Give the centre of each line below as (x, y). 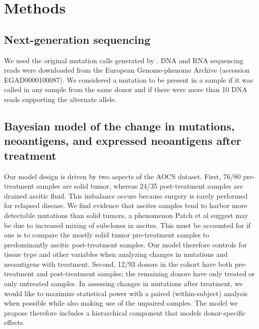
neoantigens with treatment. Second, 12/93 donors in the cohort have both (118, 264)
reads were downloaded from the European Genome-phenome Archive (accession (127, 70)
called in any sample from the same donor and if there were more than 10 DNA (126, 89)
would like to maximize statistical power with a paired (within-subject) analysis (126, 293)
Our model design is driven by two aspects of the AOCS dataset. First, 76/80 (123, 176)
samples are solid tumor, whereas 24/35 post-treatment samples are (139, 186)
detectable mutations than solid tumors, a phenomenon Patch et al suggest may (126, 215)
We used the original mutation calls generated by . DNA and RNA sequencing (124, 60)
